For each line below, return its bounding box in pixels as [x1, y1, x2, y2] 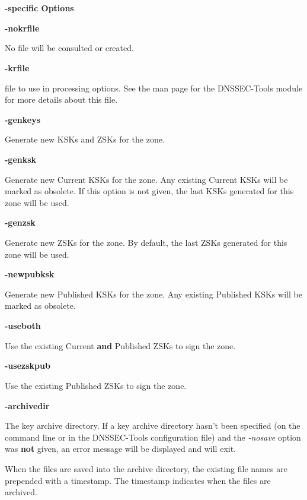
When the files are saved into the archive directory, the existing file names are [5, 463, 287, 474]
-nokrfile [5, 21, 40, 34]
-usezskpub [5, 359, 50, 372]
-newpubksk [5, 268, 55, 280]
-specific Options [5, 2, 74, 14]
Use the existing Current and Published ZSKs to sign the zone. [5, 339, 236, 352]
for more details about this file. [5, 93, 118, 106]
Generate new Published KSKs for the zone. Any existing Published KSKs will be [5, 287, 302, 300]
